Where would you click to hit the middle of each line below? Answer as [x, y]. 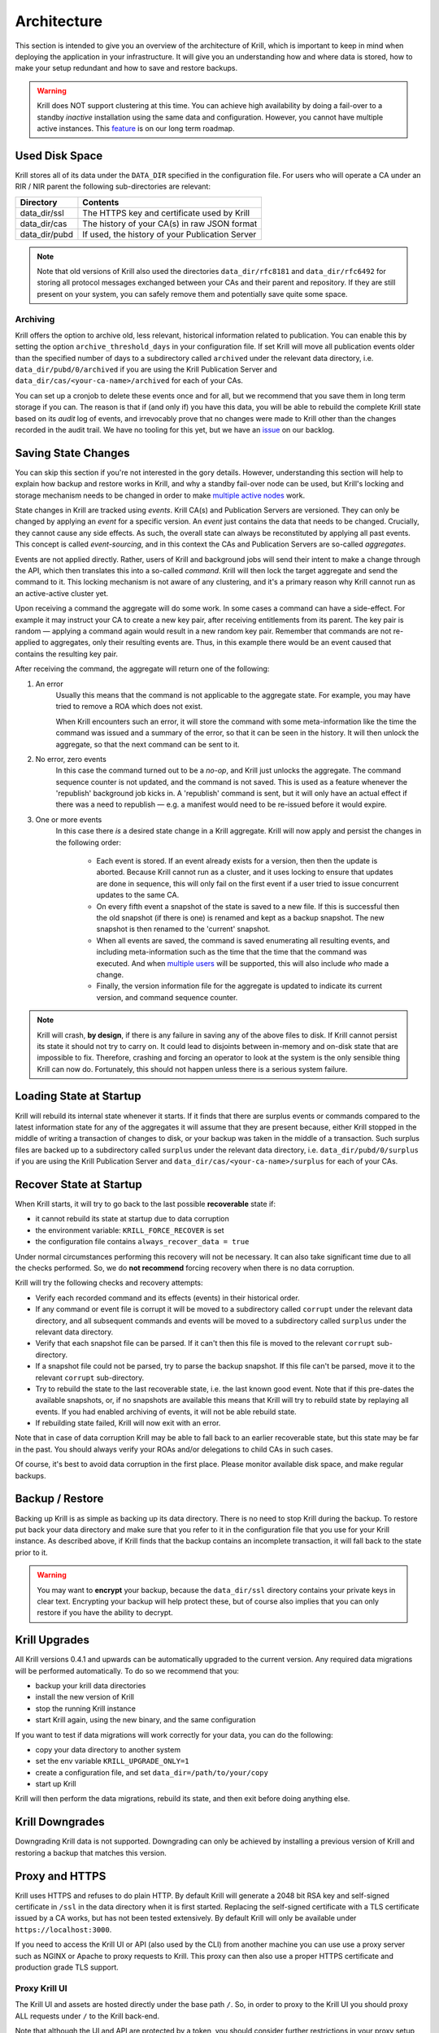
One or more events [69, 819]
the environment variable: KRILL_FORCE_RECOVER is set [130, 1230]
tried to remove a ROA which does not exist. [129, 707]
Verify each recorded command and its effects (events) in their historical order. [167, 1298]
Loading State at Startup [78, 1097]
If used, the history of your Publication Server [170, 234]
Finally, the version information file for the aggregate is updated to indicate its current [239, 986]
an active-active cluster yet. [62, 593]
